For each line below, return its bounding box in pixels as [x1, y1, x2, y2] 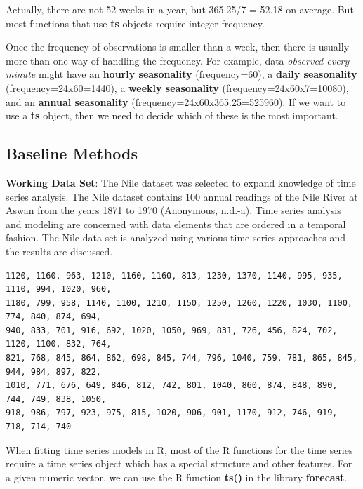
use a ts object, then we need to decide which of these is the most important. [6, 108, 338, 123]
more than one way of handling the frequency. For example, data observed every [6, 53, 350, 67]
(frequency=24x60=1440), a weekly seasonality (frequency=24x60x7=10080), [6, 80, 349, 95]
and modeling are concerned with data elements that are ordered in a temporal [6, 216, 346, 231]
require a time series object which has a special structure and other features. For [6, 456, 352, 471]
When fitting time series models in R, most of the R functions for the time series [6, 442, 353, 457]
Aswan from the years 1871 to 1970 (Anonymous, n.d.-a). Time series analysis [6, 203, 341, 217]
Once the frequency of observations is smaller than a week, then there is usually [6, 39, 350, 54]
